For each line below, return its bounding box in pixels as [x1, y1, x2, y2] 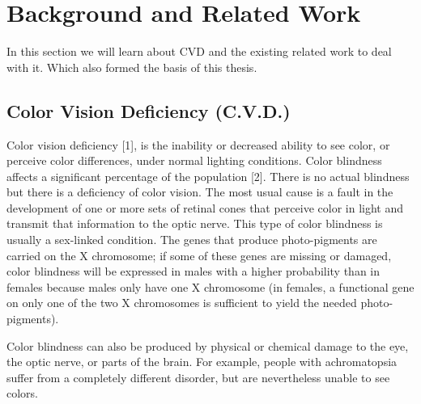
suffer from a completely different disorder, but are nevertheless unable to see [6, 368, 390, 385]
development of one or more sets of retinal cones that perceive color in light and [6, 199, 403, 216]
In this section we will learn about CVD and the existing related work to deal [6, 43, 392, 60]
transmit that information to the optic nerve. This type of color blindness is [6, 215, 383, 232]
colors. [6, 385, 39, 402]
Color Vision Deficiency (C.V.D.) [6, 98, 291, 123]
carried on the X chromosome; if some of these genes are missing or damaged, [6, 246, 392, 263]
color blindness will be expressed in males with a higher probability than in [6, 263, 381, 280]
